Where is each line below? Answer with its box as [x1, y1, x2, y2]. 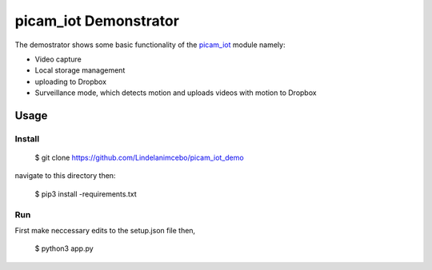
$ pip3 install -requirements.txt [34, 189, 138, 199]
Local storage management [34, 66, 126, 75]
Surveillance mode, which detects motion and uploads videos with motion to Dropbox [34, 88, 317, 97]
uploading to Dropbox [34, 77, 107, 86]
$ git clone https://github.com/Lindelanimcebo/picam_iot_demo [34, 153, 244, 163]
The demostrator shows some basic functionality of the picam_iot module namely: [14, 40, 286, 50]
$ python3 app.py [34, 244, 94, 253]
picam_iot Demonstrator [14, 12, 180, 30]
